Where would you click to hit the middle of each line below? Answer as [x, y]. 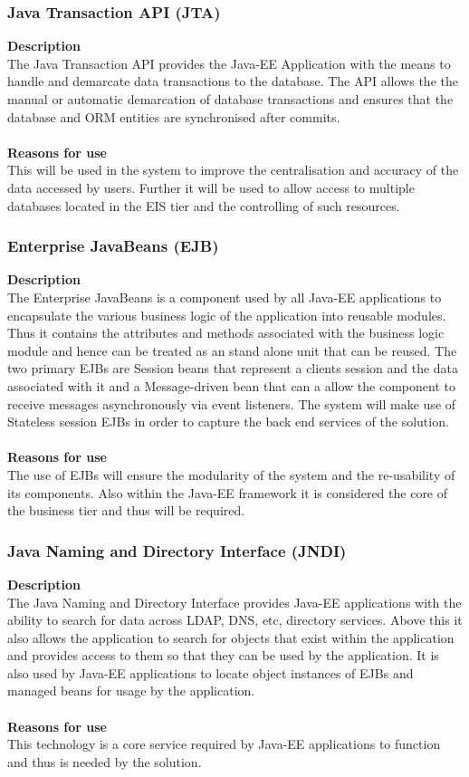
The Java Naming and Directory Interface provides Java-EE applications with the [234, 602]
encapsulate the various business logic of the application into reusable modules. [227, 315]
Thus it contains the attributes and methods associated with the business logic [226, 333]
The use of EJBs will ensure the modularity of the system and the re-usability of [231, 474]
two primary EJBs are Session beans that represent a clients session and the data [233, 368]
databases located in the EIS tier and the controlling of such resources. [204, 205]
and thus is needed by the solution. [105, 761]
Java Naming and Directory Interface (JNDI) [177, 550]
